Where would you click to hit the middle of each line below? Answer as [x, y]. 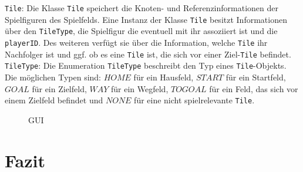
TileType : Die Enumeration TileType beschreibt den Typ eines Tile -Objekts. [146, 65]
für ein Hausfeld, [164, 77]
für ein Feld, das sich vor [254, 88]
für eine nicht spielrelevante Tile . [194, 100]
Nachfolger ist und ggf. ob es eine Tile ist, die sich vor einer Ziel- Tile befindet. [148, 54]
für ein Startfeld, [256, 77]
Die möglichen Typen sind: [53, 77]
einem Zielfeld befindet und [54, 100]
